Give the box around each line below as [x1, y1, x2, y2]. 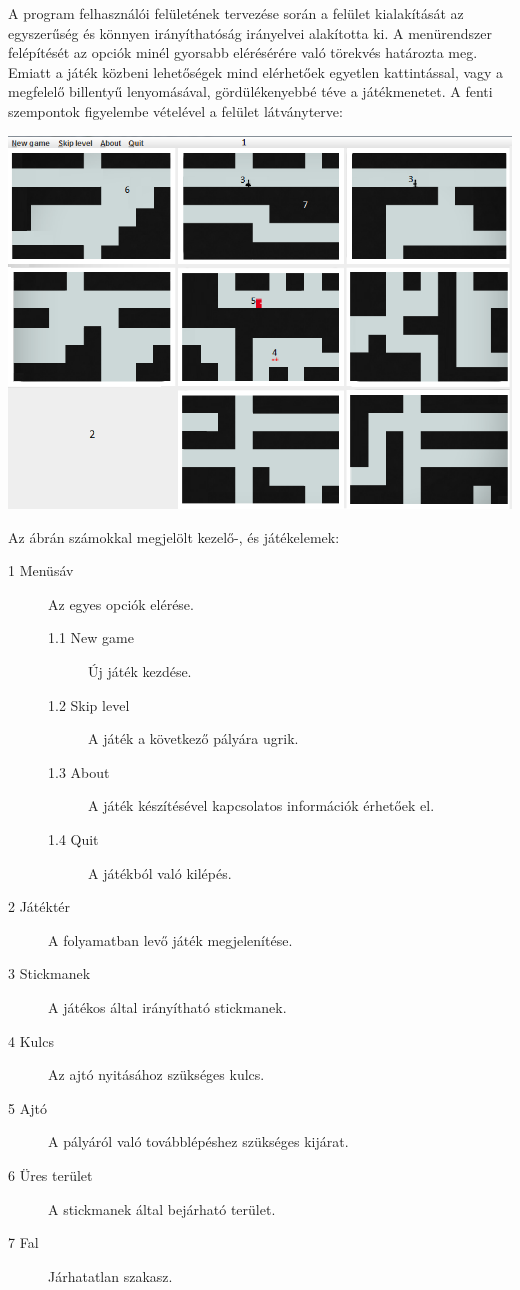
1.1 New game [48, 627, 134, 648]
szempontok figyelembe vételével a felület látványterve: [8, 100, 343, 121]
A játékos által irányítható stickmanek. [48, 996, 287, 1017]
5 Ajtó [8, 1097, 47, 1118]
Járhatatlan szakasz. [48, 1265, 173, 1286]
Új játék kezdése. [88, 661, 192, 681]
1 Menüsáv [8, 560, 74, 581]
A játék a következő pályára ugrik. [88, 728, 299, 749]
